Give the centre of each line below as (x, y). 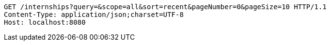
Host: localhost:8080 (45, 22)
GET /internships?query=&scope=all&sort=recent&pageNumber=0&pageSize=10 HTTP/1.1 (165, 7)
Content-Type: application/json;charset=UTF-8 (94, 15)
